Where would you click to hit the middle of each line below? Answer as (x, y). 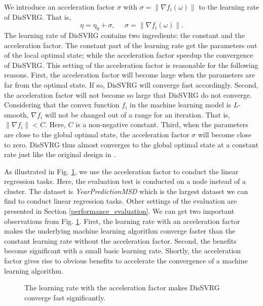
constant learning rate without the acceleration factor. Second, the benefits (120, 240)
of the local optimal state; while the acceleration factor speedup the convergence (129, 55)
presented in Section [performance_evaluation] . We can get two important (119, 211)
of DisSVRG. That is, (38, 16)
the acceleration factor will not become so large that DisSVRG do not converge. (128, 94)
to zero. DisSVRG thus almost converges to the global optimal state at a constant (131, 144)
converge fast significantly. (65, 297)
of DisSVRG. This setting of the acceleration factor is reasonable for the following (131, 65)
